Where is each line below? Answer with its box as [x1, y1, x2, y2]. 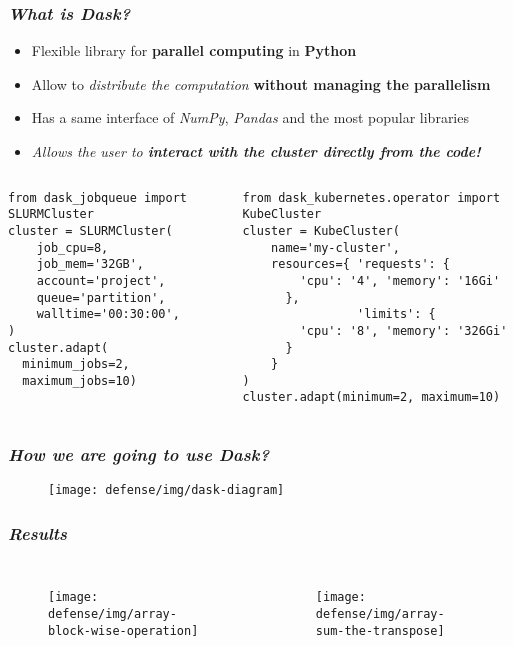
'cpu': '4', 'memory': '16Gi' [299, 273, 501, 288]
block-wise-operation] [48, 623, 199, 638]
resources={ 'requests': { [271, 257, 451, 272]
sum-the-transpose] [315, 623, 445, 638]
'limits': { [356, 307, 436, 322]
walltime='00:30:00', [36, 307, 180, 322]
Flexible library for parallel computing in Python [31, 40, 357, 61]
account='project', [36, 273, 166, 288]
